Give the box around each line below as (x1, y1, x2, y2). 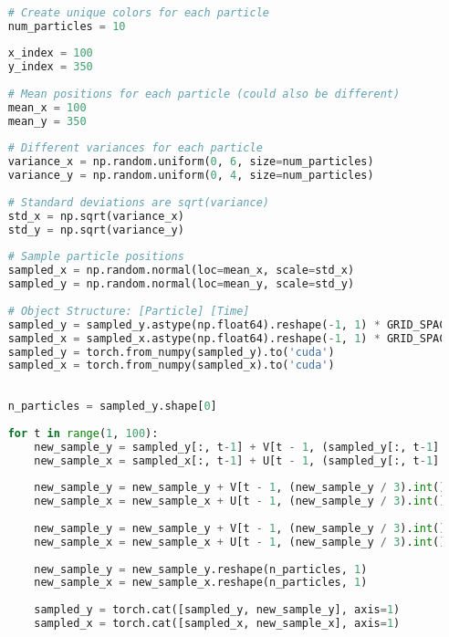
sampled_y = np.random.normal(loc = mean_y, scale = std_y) (7, 277, 355, 291)
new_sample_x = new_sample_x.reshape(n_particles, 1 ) (34, 576, 368, 590)
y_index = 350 (7, 60, 93, 74)
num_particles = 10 (7, 19, 126, 33)
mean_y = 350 (7, 114, 87, 128)
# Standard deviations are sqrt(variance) (7, 195, 269, 209)
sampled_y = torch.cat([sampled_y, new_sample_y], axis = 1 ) (34, 603, 401, 617)
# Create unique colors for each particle (7, 5, 269, 19)
